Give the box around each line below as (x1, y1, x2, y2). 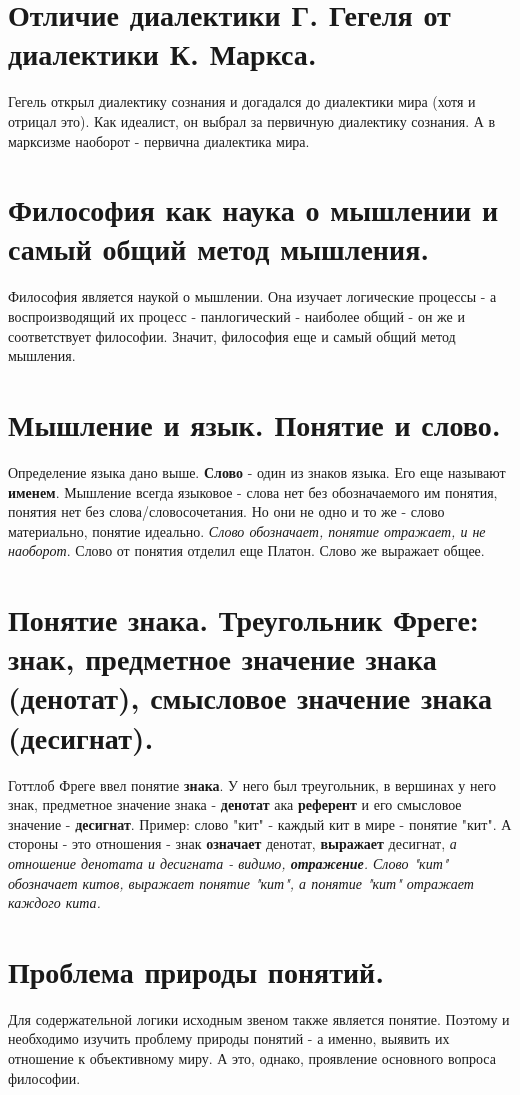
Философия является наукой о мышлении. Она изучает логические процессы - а (8, 286, 497, 307)
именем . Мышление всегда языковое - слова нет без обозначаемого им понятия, (8, 481, 498, 502)
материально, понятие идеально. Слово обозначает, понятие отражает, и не (8, 520, 486, 541)
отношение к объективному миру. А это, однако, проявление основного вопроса (8, 1048, 496, 1069)
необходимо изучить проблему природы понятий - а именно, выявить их (8, 1028, 450, 1049)
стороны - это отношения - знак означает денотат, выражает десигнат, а (8, 833, 457, 854)
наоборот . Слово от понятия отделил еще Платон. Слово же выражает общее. (8, 540, 485, 561)
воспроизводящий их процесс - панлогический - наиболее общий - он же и (8, 306, 465, 326)
